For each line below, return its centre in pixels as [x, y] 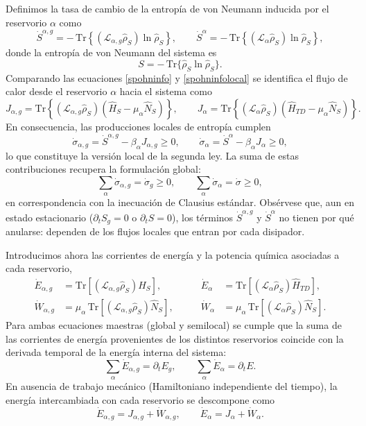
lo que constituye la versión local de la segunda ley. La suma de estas [152, 155]
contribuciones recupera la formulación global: [103, 169]
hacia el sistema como [166, 91]
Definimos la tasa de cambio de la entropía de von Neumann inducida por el [167, 8]
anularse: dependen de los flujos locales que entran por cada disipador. [155, 231]
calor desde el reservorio [56, 91]
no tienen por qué [316, 217]
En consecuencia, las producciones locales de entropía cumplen [138, 126]
